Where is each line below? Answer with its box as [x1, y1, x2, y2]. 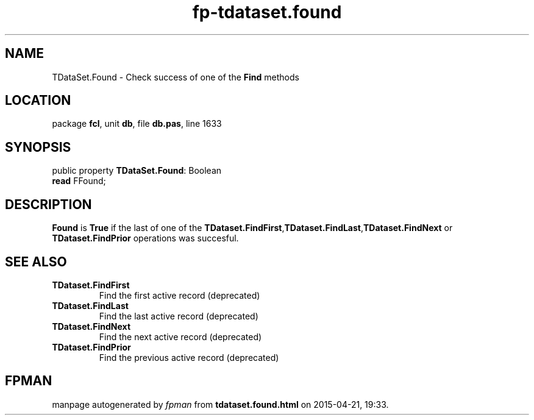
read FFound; [52, 176, 106, 187]
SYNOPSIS [5, 139, 71, 155]
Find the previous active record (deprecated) [99, 352, 279, 363]
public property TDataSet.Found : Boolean [52, 165, 222, 176]
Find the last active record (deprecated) [99, 310, 258, 321]
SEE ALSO [5, 254, 67, 269]
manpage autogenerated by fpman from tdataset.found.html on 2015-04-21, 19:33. [52, 399, 389, 410]
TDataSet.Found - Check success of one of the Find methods [52, 71, 299, 82]
